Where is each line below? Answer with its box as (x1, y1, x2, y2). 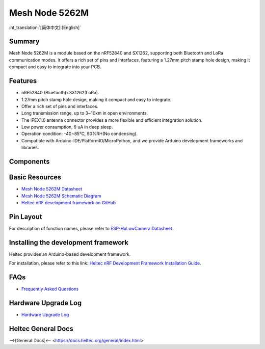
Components (9, 158, 50, 166)
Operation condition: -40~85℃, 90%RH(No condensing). (21, 131, 138, 137)
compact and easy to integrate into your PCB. (9, 64, 102, 70)
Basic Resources (9, 173, 61, 182)
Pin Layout (9, 213, 42, 221)
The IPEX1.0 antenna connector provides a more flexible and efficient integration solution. (21, 117, 203, 123)
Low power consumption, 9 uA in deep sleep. (21, 124, 113, 130)
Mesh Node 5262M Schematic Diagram (21, 193, 102, 199)
